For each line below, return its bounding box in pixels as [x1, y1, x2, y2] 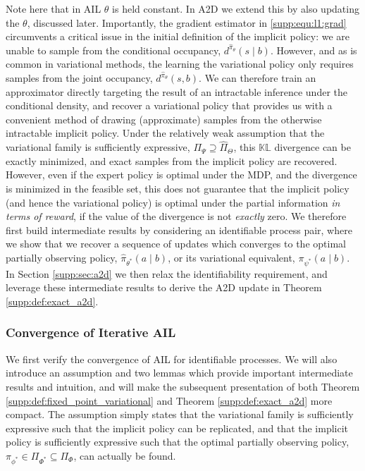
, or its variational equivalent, [168, 250, 295, 265]
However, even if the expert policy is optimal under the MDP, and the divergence [6, 167, 357, 182]
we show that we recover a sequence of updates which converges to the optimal [6, 236, 346, 251]
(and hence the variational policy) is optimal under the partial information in [6, 195, 340, 209]
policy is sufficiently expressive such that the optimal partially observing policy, [6, 434, 349, 449]
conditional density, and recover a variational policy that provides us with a [6, 98, 333, 113]
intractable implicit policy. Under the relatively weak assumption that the [6, 126, 325, 140]
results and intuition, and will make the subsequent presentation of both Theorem [6, 379, 360, 393]
